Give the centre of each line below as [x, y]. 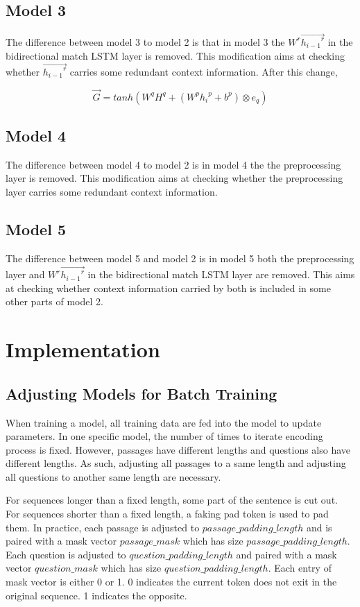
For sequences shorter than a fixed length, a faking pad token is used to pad [167, 514]
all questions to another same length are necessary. [113, 476]
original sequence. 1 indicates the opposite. [96, 595]
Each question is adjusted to [66, 554]
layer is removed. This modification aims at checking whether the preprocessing [174, 178]
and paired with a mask [286, 554]
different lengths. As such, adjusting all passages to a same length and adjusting [176, 463]
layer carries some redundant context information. [112, 192]
